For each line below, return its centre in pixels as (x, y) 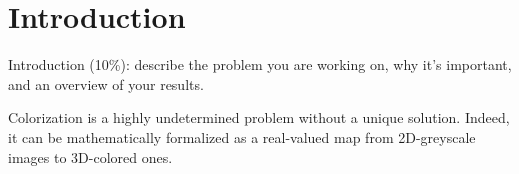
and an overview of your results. (106, 83)
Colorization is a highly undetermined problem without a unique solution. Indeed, (259, 117)
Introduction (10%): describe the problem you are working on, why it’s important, (260, 64)
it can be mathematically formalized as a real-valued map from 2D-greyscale (242, 136)
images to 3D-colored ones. (90, 156)
